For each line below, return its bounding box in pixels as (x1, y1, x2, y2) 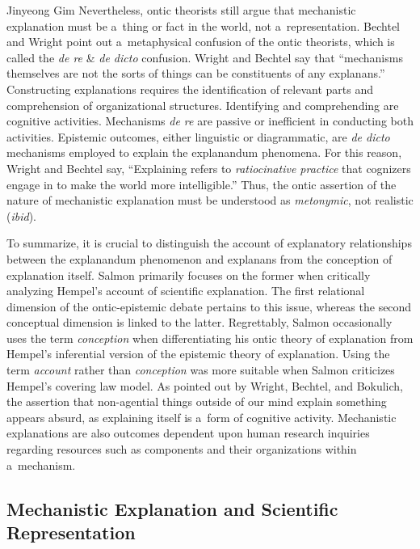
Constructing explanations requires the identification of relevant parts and (6, 80, 373, 97)
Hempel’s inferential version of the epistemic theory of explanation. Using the (6, 345, 390, 362)
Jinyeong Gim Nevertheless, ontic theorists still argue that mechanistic (6, 2, 356, 18)
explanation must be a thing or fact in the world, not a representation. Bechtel (6, 17, 401, 34)
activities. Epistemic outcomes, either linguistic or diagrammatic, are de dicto (6, 128, 390, 145)
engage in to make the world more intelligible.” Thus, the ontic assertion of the (6, 175, 397, 192)
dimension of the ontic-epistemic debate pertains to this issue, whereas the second (6, 298, 412, 315)
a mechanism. (6, 456, 76, 473)
